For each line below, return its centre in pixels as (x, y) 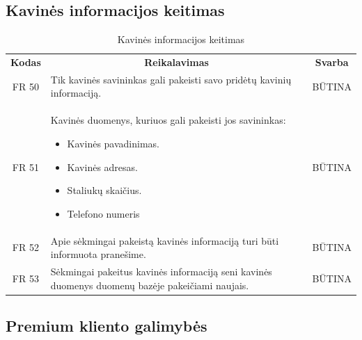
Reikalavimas (176, 62)
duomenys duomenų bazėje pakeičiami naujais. (150, 285)
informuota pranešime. (98, 254)
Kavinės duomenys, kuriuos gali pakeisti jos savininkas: (168, 120)
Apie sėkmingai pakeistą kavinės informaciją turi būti (165, 240)
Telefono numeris (103, 213)
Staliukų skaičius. (104, 190)
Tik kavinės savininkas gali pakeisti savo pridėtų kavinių (171, 79)
